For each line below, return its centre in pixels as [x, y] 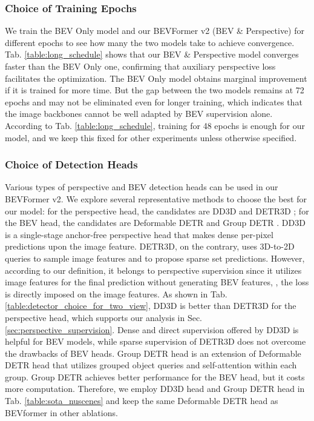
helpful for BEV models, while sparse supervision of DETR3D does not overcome [155, 341]
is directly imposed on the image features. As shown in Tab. [116, 293]
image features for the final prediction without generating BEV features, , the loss [157, 282]
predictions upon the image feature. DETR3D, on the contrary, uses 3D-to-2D [150, 246]
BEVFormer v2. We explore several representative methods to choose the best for [156, 198]
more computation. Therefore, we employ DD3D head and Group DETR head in [155, 389]
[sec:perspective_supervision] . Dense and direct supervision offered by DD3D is [152, 329]
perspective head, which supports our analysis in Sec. [104, 317]
